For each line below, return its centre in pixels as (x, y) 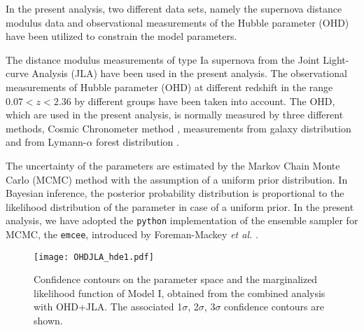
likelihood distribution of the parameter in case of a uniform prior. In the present (180, 206)
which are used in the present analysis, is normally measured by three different (175, 115)
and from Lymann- (46, 142)
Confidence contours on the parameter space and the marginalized (176, 279)
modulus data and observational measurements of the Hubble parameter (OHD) (177, 22)
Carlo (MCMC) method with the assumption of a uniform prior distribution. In (177, 179)
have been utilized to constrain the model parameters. (121, 36)
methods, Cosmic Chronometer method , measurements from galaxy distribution (178, 128)
